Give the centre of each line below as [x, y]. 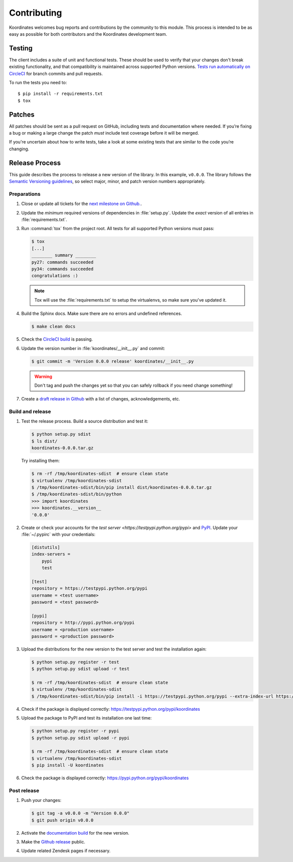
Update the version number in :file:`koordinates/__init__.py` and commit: [93, 348]
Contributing [35, 13]
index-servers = [51, 554]
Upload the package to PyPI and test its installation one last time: [86, 718]
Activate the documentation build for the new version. [75, 833]
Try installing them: [41, 461]
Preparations [25, 194]
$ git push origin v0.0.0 [63, 820]
